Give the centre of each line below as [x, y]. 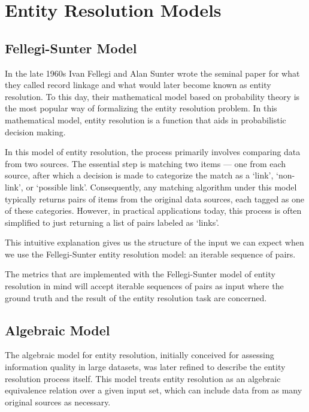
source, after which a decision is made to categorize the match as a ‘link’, [139, 175]
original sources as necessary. [58, 402]
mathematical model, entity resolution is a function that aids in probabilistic [146, 119]
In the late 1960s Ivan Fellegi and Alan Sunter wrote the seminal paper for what [152, 73]
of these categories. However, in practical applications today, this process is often [153, 210]
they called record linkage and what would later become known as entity [138, 85]
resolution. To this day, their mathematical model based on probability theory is [152, 96]
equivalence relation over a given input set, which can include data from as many [154, 390]
